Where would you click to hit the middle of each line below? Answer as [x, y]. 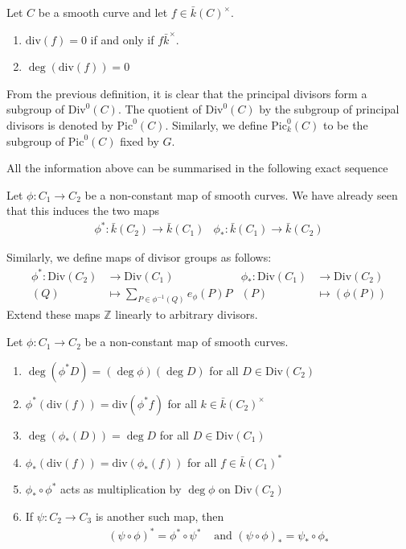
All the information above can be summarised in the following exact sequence [197, 168]
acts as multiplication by [121, 489]
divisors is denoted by [60, 124]
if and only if [122, 39]
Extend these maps [53, 314]
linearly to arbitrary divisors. [187, 314]
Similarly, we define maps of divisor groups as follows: [139, 257]
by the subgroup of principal [329, 109]
